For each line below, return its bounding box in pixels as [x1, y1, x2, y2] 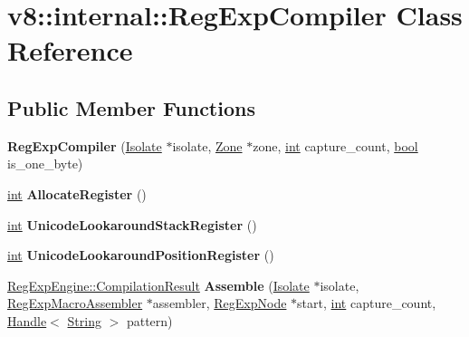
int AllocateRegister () [7, 184, 147, 203]
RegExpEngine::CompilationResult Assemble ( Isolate [7, 275, 310, 294]
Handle [7, 311, 47, 330]
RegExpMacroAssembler [7, 294, 143, 313]
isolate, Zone [172, 136, 243, 155]
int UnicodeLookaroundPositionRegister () [7, 246, 274, 265]
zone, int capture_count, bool [253, 136, 418, 155]
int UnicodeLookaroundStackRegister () [7, 215, 257, 234]
